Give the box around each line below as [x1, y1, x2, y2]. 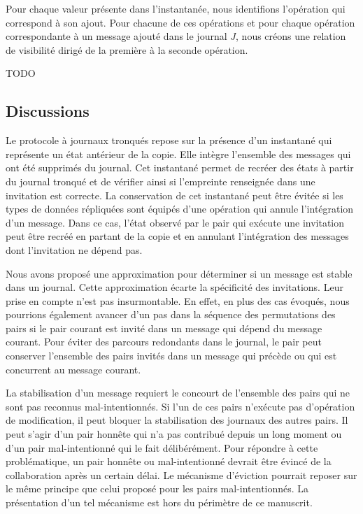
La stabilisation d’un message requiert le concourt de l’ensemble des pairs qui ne [6, 385, 350, 400]
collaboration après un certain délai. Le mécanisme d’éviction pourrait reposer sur [6, 467, 357, 482]
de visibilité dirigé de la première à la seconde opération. [6, 42, 248, 57]
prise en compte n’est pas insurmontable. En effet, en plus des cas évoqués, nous [6, 293, 350, 308]
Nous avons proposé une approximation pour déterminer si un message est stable [6, 266, 353, 280]
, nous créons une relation [236, 29, 346, 43]
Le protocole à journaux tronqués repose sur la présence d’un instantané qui [6, 133, 332, 148]
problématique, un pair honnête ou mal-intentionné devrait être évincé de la [6, 454, 332, 469]
